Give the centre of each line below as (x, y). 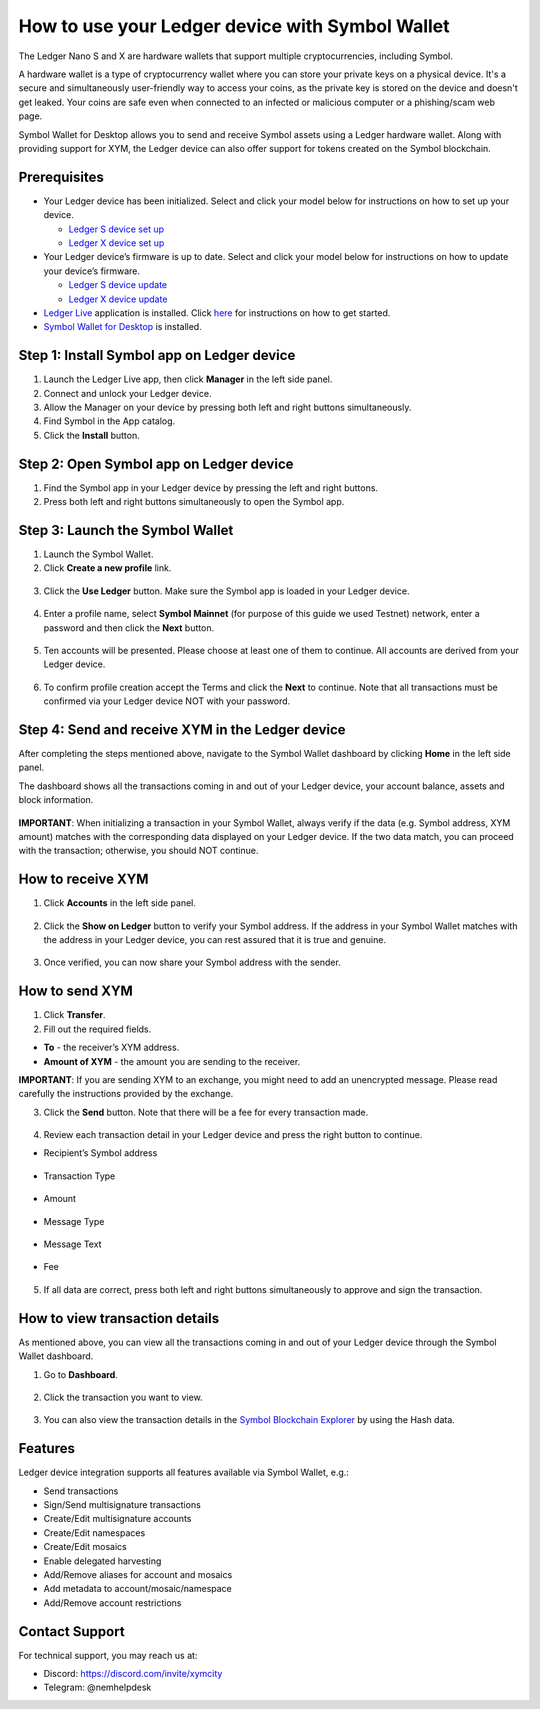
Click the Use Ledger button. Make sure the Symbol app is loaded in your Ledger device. (226, 591)
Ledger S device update (118, 285)
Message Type (74, 1221)
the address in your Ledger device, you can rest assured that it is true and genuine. (215, 940)
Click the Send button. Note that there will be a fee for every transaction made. (206, 1112)
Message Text (72, 1244)
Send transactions (81, 1491)
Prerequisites (61, 176)
